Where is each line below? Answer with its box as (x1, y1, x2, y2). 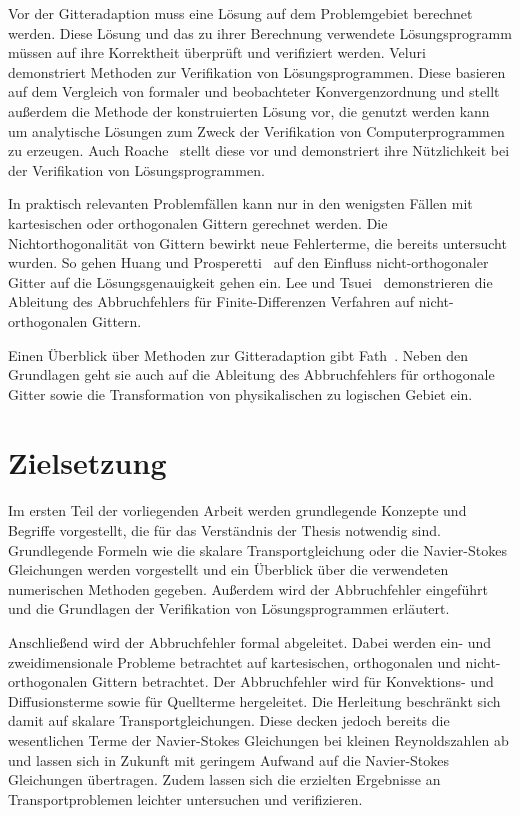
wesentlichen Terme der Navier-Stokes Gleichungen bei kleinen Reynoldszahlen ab (8, 729, 509, 750)
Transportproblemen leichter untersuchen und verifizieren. (8, 788, 363, 809)
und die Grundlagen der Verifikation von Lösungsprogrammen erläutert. (8, 598, 450, 619)
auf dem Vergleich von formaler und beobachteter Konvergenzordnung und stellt (8, 81, 500, 102)
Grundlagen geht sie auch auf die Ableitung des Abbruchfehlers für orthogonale (8, 364, 495, 385)
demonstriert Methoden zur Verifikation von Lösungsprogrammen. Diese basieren (8, 61, 506, 82)
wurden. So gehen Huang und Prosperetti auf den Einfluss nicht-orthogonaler (8, 252, 489, 273)
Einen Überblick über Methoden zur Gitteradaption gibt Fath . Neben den (8, 344, 469, 365)
